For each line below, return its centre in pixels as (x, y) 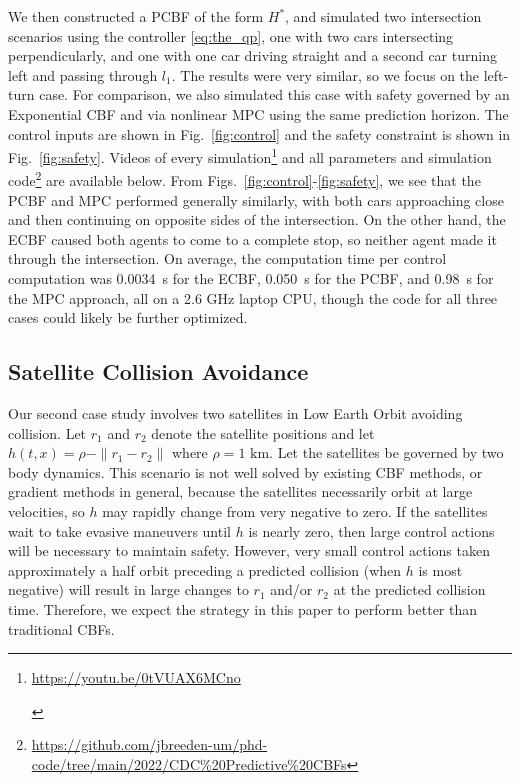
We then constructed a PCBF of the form (136, 16)
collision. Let (47, 432)
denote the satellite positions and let (263, 432)
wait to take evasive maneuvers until (119, 530)
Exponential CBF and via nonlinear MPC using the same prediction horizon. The (258, 113)
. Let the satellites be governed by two (386, 452)
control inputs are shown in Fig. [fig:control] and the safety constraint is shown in (259, 133)
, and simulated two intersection (383, 16)
